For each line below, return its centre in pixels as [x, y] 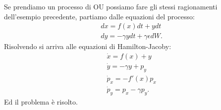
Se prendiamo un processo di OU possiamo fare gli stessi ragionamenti [111, 6]
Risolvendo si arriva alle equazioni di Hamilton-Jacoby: [88, 46]
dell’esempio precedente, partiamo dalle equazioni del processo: [99, 16]
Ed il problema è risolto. [41, 101]
